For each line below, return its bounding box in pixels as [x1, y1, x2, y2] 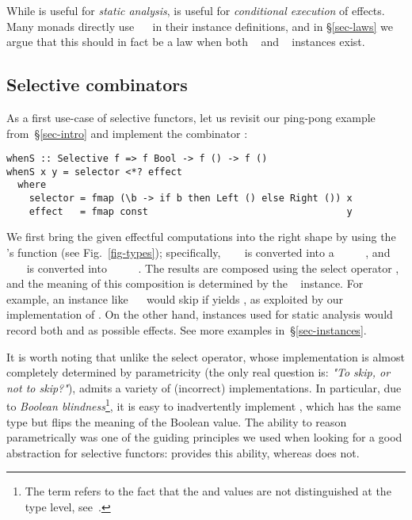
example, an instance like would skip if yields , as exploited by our [6, 290, 344, 307]
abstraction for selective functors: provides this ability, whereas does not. [6, 444, 360, 461]
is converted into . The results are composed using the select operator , [26, 259, 399, 276]
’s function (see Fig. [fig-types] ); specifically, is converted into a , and [6, 244, 391, 261]
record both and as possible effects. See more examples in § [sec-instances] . [6, 322, 367, 338]
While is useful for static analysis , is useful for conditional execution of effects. [6, 2, 385, 18]
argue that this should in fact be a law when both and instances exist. [6, 33, 365, 50]
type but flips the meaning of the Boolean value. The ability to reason [6, 413, 347, 430]
